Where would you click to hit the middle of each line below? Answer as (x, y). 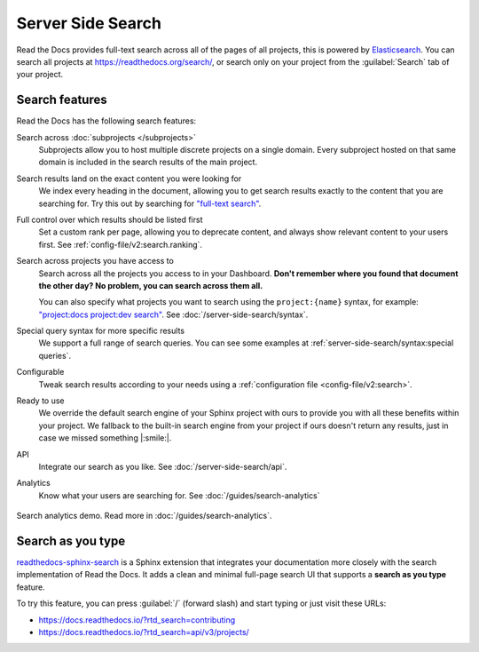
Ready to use (41, 401)
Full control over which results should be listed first (110, 219)
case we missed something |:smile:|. (105, 438)
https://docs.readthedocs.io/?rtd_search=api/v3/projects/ (144, 632)
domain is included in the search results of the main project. (148, 162)
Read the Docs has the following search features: (106, 121)
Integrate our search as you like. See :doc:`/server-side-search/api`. (163, 467)
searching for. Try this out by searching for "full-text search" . (150, 203)
